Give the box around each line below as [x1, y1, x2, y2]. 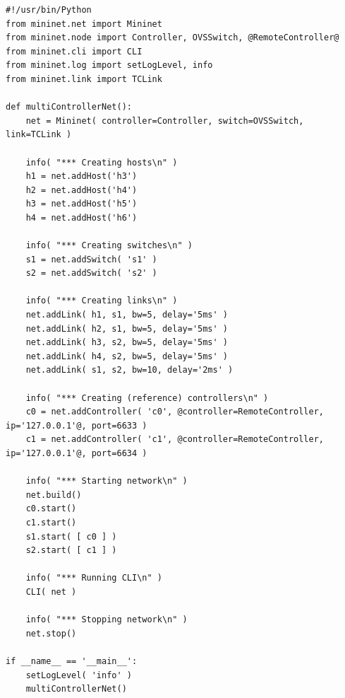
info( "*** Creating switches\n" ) [25, 240, 193, 251]
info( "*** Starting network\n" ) [25, 476, 188, 487]
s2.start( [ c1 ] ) [25, 545, 117, 556]
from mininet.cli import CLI [6, 46, 143, 57]
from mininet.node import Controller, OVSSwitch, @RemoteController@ [6, 33, 339, 43]
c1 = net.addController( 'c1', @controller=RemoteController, [25, 434, 325, 445]
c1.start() [25, 517, 77, 528]
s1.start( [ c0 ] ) [25, 531, 117, 542]
